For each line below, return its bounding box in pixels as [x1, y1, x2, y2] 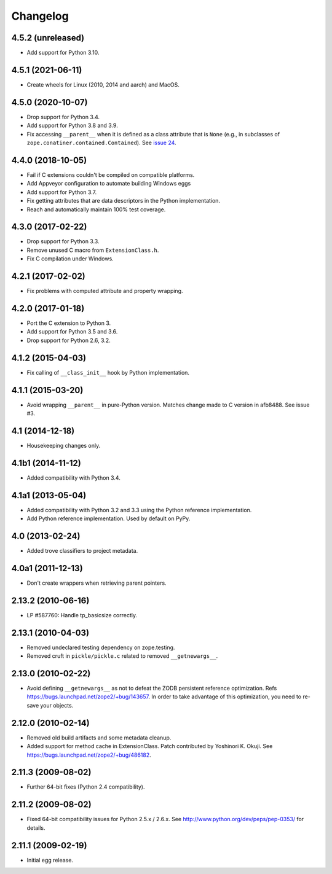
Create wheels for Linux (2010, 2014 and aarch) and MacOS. [26, 80, 180, 88]
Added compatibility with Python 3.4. [26, 474, 121, 482]
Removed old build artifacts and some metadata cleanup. [26, 734, 172, 741]
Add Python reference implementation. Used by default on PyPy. [26, 515, 191, 522]
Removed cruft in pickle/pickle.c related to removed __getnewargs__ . [26, 652, 218, 660]
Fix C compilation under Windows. [26, 255, 114, 262]
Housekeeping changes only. [26, 442, 101, 449]
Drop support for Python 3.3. [26, 238, 100, 245]
